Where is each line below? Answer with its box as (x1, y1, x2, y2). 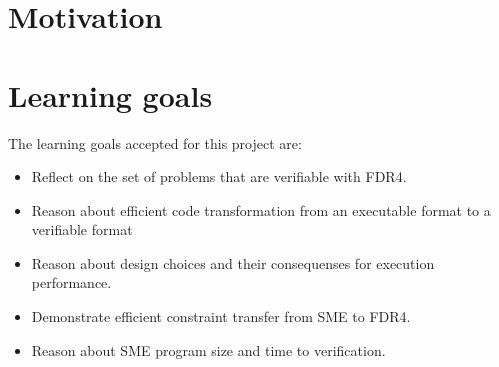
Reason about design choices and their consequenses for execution (31, 252, 435, 273)
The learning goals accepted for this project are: (8, 132, 302, 153)
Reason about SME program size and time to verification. (31, 339, 386, 360)
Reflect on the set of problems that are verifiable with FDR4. (31, 166, 407, 187)
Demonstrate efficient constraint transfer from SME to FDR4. (31, 306, 411, 327)
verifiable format (31, 219, 133, 240)
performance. (31, 272, 112, 293)
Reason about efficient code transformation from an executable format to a (31, 199, 491, 220)
